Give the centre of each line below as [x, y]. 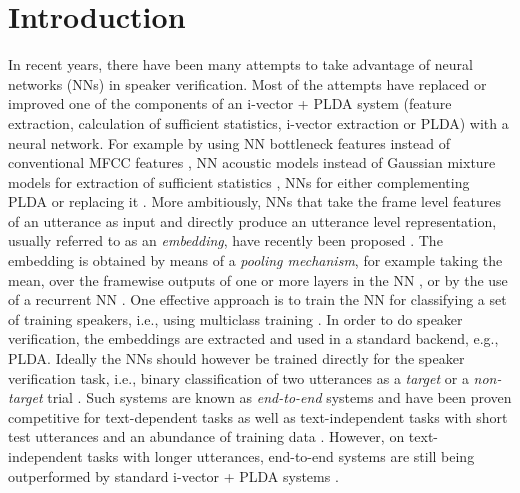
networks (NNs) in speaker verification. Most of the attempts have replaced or [247, 83]
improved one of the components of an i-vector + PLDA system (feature [230, 103]
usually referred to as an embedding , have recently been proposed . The [225, 240]
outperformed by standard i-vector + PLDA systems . [173, 475]
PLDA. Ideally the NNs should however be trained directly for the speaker [236, 358]
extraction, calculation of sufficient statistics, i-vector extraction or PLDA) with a [258, 122]
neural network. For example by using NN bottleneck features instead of [229, 142]
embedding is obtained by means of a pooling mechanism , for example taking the [255, 260]
